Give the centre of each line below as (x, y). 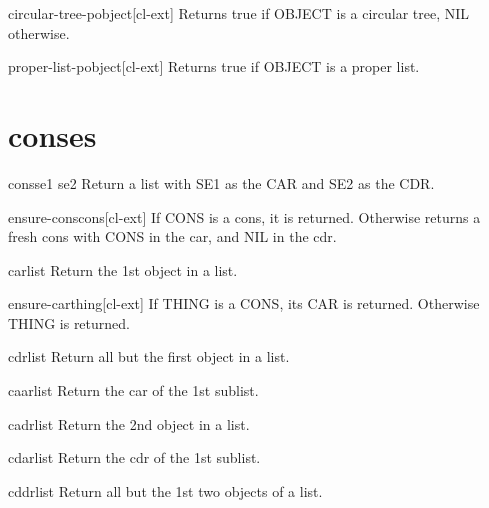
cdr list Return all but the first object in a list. (149, 356)
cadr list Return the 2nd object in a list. (129, 423)
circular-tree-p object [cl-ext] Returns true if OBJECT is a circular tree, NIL (239, 13)
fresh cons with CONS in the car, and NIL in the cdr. (172, 236)
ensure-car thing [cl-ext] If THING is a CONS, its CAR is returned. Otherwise (244, 303)
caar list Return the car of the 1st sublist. (133, 390)
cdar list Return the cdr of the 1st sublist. (134, 457)
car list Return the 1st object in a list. (123, 269)
